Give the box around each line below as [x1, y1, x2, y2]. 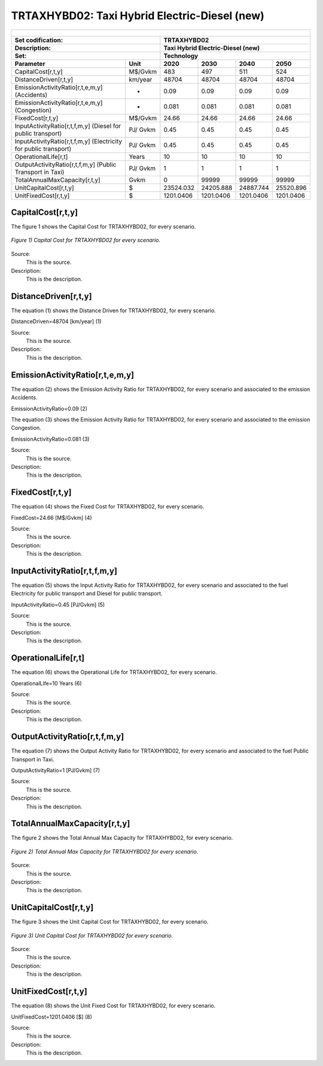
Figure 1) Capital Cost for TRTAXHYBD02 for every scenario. [11, 237, 161, 244]
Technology [163, 52, 199, 60]
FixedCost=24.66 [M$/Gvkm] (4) [11, 514, 92, 521]
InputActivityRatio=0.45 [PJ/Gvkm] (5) [11, 601, 105, 608]
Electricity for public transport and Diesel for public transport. [11, 590, 163, 597]
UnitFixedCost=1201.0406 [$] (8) [11, 1013, 93, 1020]
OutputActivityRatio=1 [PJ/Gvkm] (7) [11, 766, 100, 773]
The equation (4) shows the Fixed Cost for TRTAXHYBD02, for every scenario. [11, 503, 205, 510]
